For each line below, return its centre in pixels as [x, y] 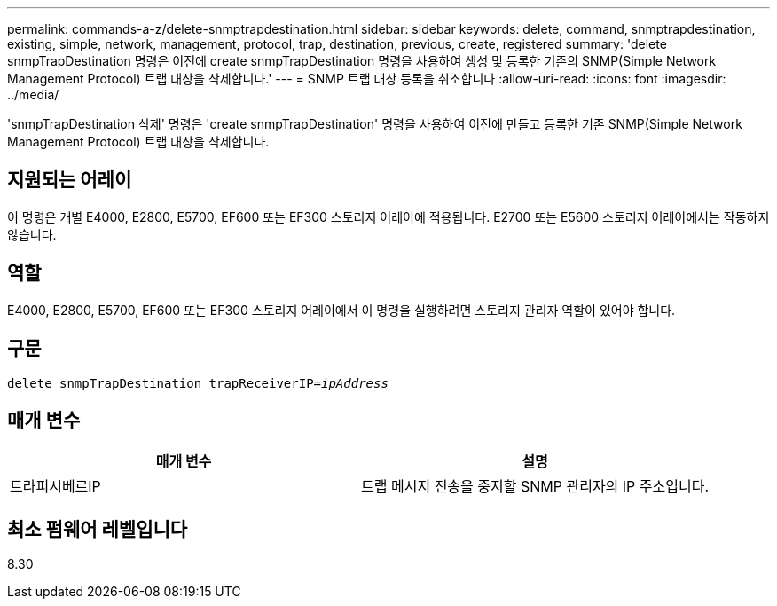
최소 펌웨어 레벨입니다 [98, 529]
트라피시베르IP [55, 487]
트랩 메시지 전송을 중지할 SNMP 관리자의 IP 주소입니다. [535, 487]
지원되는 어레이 [70, 180]
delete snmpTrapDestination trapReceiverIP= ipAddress [198, 383]
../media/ [33, 94]
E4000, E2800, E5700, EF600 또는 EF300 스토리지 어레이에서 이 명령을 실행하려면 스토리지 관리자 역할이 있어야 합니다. [341, 310]
